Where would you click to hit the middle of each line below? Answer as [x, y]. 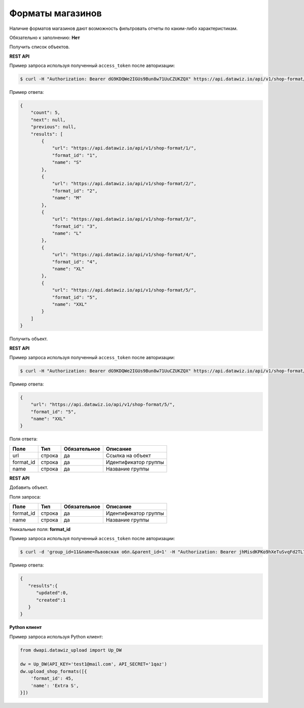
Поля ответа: [24, 439]
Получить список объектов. [40, 47]
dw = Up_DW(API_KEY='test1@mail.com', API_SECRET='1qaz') [93, 664]
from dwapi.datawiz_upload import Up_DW [71, 650]
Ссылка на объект [128, 455]
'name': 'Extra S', [55, 685]
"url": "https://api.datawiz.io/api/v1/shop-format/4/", [124, 255]
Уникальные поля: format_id [40, 529]
